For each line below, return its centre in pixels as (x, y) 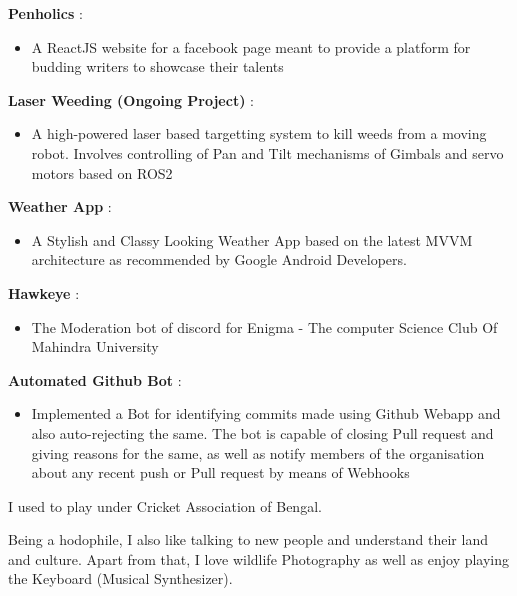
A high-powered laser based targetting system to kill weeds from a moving (259, 133)
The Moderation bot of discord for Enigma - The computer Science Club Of (264, 326)
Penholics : (45, 13)
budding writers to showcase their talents (157, 66)
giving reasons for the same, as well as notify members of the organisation (258, 452)
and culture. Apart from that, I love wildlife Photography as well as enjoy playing (259, 558)
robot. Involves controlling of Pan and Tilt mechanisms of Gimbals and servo (267, 152)
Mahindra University (95, 346)
